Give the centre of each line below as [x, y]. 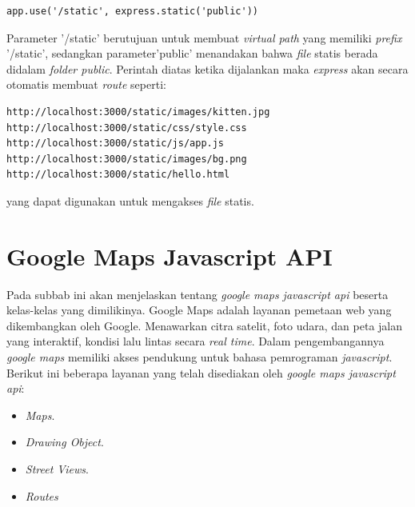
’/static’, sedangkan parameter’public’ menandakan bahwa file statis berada [192, 53]
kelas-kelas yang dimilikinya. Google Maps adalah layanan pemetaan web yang [199, 310]
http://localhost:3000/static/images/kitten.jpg [138, 112]
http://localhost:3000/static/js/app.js [116, 144]
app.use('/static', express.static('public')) [132, 11]
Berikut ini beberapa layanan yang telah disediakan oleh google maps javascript [201, 372]
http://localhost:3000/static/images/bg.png [127, 159]
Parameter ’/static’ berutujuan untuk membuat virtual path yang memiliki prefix [204, 37]
